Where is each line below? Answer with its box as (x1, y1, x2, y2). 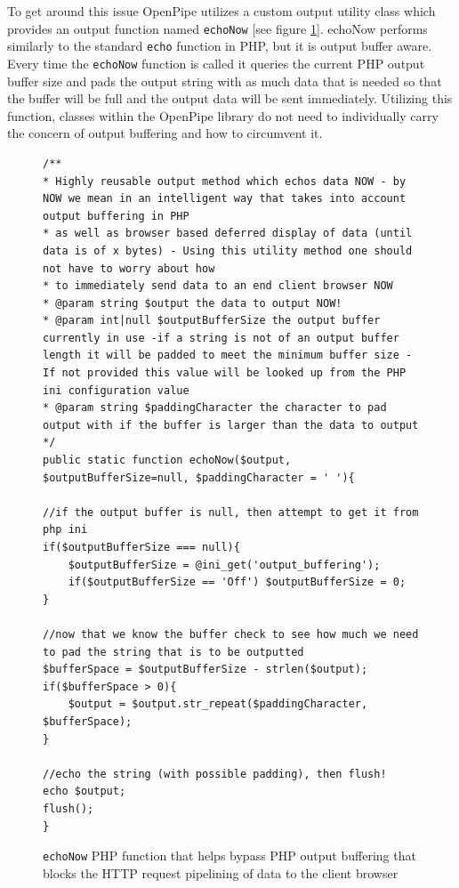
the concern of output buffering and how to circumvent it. (7, 124, 323, 142)
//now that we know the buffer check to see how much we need (43, 627, 419, 641)
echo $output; (43, 785, 126, 798)
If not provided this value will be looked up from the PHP (43, 367, 407, 380)
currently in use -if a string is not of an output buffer (43, 331, 399, 344)
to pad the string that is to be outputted (43, 645, 304, 658)
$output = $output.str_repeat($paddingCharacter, (68, 698, 368, 711)
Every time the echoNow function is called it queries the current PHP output (7, 53, 425, 72)
